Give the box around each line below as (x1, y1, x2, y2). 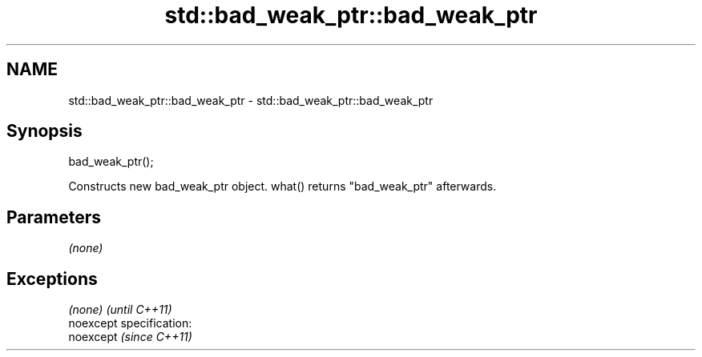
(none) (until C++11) (68, 303, 172, 317)
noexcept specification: (68, 316, 192, 331)
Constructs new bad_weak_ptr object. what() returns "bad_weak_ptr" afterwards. (68, 179, 497, 194)
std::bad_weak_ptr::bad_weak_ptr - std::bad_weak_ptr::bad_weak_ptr (68, 93, 434, 107)
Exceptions (6, 268, 98, 289)
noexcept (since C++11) (68, 330, 192, 344)
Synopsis (6, 121, 83, 142)
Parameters (6, 207, 101, 227)
